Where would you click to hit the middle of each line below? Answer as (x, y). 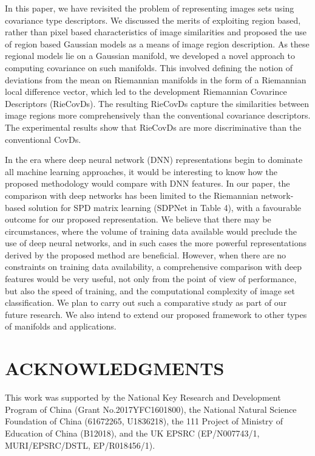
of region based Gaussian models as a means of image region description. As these (157, 43)
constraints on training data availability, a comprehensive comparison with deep (153, 267)
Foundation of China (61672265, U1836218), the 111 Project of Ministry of (144, 421)
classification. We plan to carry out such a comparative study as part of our (146, 302)
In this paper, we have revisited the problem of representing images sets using (150, 8)
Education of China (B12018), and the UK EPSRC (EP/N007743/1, (132, 433)
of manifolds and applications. (61, 326)
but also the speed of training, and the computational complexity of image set (150, 290)
